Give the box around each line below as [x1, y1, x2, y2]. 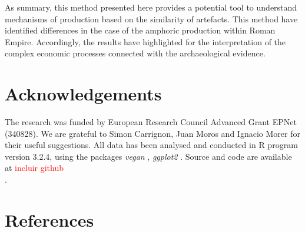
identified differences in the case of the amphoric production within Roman [5, 24, 276, 36]
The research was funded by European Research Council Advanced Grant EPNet [5, 116, 297, 128]
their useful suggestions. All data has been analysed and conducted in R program [5, 139, 298, 151]
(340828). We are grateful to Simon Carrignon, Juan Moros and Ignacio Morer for [5, 127, 300, 139]
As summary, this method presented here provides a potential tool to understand [5, 1, 297, 13]
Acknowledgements [5, 82, 162, 106]
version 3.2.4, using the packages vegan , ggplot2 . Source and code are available [5, 150, 292, 162]
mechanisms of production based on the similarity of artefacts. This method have [5, 12, 298, 25]
